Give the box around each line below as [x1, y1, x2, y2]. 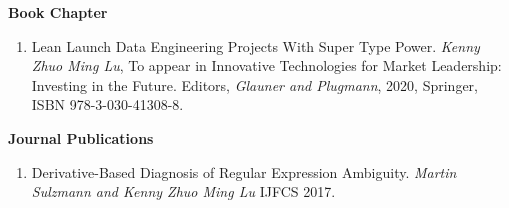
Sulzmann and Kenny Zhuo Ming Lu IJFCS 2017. [31, 181, 336, 202]
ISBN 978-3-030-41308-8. [31, 94, 184, 115]
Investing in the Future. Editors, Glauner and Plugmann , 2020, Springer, [31, 74, 478, 95]
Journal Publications [8, 127, 154, 148]
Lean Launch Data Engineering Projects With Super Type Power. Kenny [31, 35, 480, 56]
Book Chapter [8, 2, 108, 22]
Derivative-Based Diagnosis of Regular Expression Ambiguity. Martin [31, 161, 457, 182]
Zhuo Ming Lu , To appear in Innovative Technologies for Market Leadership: [31, 55, 502, 76]
